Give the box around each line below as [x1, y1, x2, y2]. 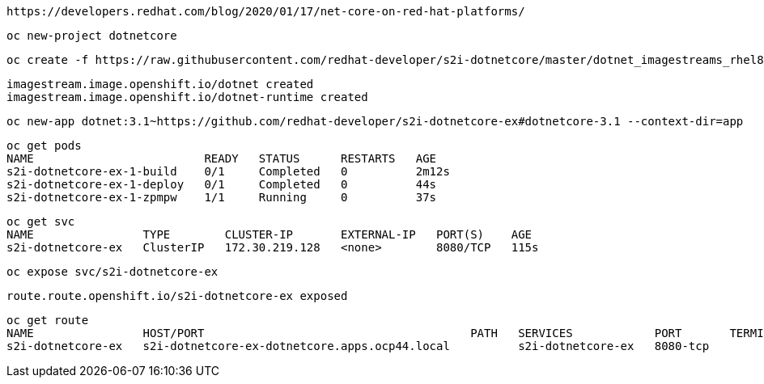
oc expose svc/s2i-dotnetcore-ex [6, 265, 219, 278]
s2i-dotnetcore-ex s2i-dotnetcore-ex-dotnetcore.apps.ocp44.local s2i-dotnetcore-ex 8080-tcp [6, 340, 710, 352]
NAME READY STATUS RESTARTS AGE [6, 152, 437, 165]
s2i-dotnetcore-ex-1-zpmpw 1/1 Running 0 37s [6, 191, 437, 204]
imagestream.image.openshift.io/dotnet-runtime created [6, 91, 368, 103]
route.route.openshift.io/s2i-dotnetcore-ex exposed [6, 289, 348, 302]
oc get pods [6, 139, 82, 152]
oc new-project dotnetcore [6, 29, 177, 42]
